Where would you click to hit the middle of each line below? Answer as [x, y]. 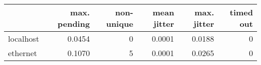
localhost [24, 38]
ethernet [23, 53]
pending [74, 24]
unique [120, 24]
